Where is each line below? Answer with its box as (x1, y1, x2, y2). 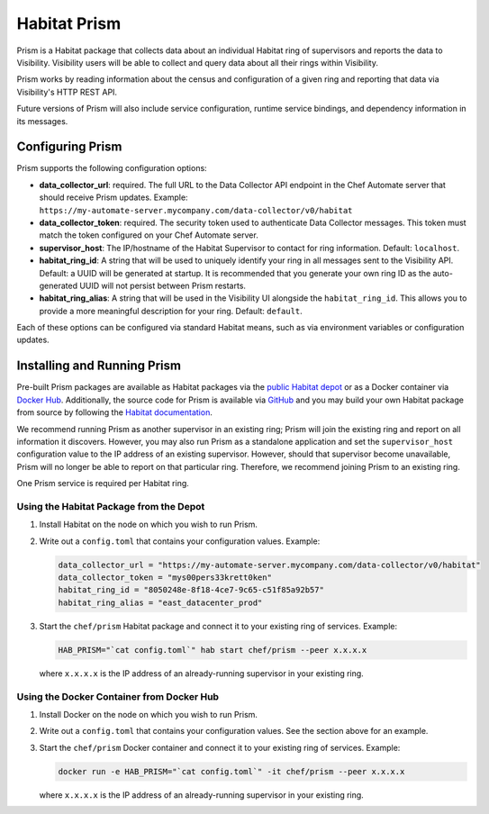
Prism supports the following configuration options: (16, 163, 207, 174)
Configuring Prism (16, 140, 122, 155)
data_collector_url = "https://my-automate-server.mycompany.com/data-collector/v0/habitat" (58, 559, 481, 570)
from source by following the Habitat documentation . (16, 407, 213, 418)
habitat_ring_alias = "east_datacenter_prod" (58, 597, 263, 608)
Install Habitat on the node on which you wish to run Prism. (39, 519, 258, 530)
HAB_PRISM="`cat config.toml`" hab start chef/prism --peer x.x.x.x (58, 645, 367, 655)
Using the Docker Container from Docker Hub (16, 690, 220, 702)
